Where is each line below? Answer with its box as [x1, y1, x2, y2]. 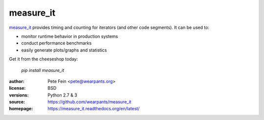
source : [9, 99, 25, 105]
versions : [9, 92, 29, 98]
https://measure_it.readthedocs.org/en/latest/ [47, 106, 140, 112]
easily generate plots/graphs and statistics [21, 47, 107, 53]
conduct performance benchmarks [21, 40, 92, 46]
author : [9, 78, 24, 84]
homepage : [9, 106, 33, 112]
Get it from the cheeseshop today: [9, 56, 78, 62]
